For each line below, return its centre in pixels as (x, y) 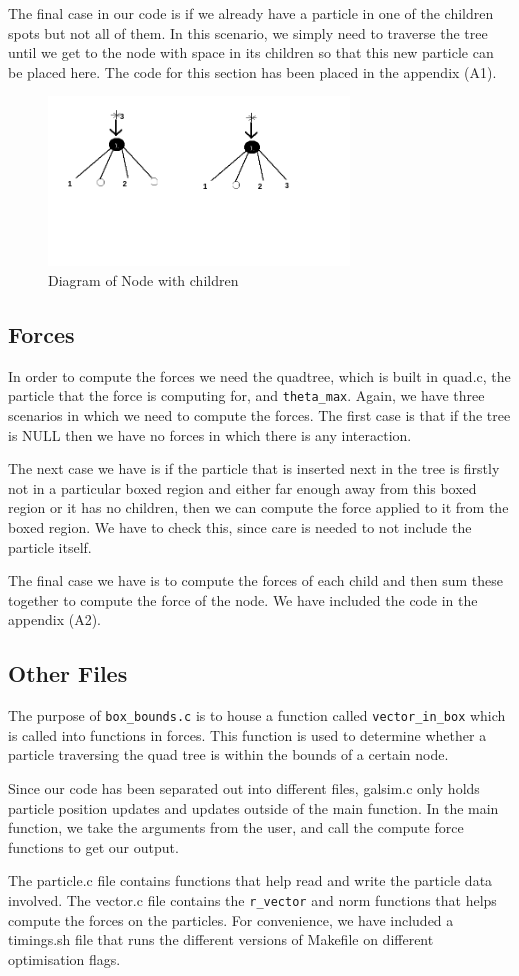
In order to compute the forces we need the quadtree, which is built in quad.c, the (259, 375)
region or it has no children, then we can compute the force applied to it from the (258, 507)
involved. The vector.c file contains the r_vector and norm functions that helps (252, 899)
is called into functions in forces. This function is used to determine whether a (247, 734)
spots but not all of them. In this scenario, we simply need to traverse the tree (248, 32)
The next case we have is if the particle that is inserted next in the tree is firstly (254, 468)
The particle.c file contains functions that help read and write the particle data (250, 880)
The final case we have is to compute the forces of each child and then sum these (255, 580)
